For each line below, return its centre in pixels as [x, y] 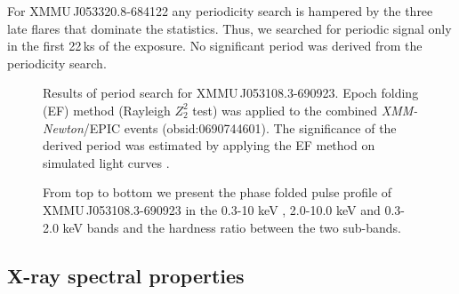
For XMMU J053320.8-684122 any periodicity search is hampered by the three [220, 11]
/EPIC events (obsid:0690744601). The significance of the [240, 127]
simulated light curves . [106, 162]
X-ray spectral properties [126, 275]
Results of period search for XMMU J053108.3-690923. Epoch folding [231, 93]
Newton [63, 127]
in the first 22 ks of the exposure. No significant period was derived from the [215, 46]
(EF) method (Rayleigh [107, 110]
